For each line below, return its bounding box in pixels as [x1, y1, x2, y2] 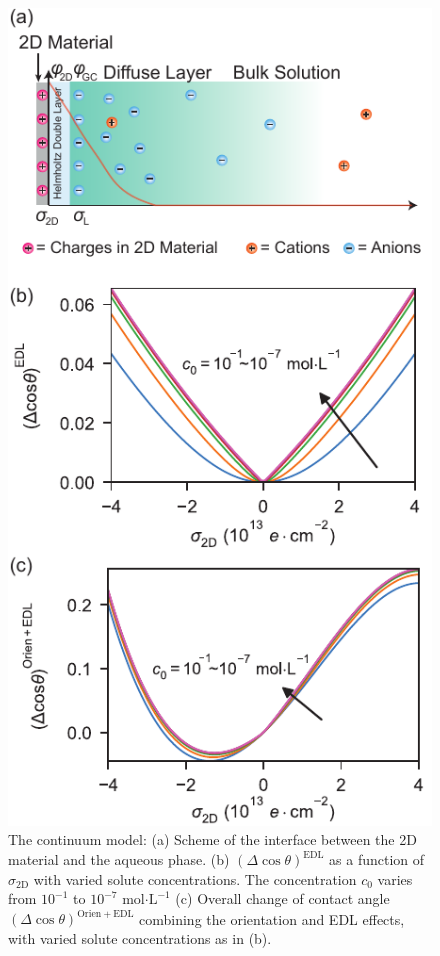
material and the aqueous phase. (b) [8, 849, 230, 870]
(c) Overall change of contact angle [175, 888, 390, 909]
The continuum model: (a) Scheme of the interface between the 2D [8, 829, 417, 850]
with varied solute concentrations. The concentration [33, 868, 357, 889]
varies [377, 868, 413, 889]
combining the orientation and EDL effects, [139, 908, 405, 929]
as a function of [329, 849, 425, 870]
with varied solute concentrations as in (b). [8, 927, 272, 948]
